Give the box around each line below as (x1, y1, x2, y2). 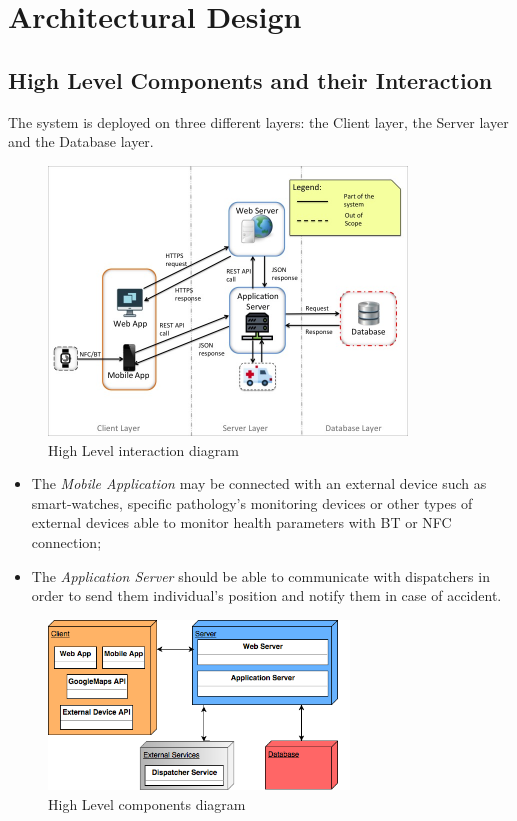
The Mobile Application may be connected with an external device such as (31, 473, 487, 494)
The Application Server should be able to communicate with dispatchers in (31, 565, 490, 586)
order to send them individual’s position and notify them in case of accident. (31, 585, 502, 606)
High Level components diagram (48, 793, 246, 814)
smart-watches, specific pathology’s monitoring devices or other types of (31, 492, 473, 513)
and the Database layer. (8, 131, 154, 152)
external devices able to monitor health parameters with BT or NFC (31, 512, 452, 533)
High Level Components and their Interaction (8, 64, 493, 95)
